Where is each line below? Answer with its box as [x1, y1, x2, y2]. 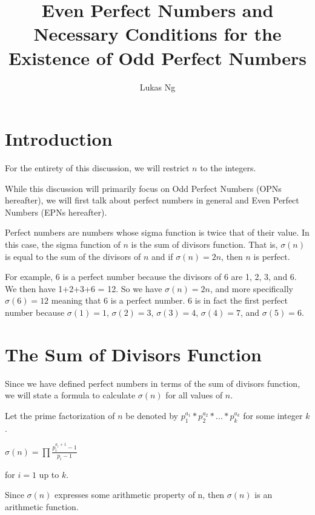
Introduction [5, 126, 113, 151]
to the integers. [200, 162, 256, 174]
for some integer [243, 409, 303, 421]
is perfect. [253, 250, 290, 262]
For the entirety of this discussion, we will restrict [5, 162, 190, 174]
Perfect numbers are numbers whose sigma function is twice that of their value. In [5, 226, 310, 239]
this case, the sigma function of [5, 238, 121, 250]
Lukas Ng [139, 80, 176, 93]
